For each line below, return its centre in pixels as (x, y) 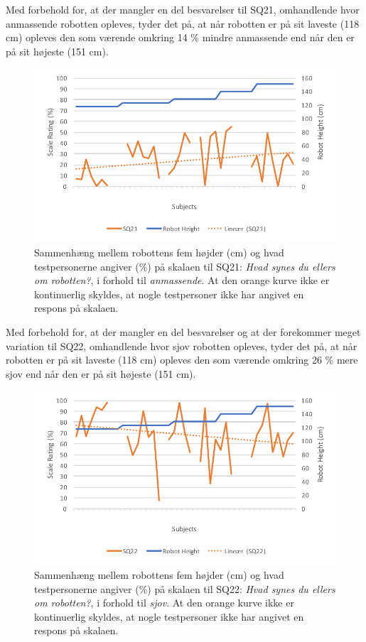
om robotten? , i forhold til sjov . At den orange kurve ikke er (164, 603)
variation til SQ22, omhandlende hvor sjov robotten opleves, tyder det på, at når (182, 346)
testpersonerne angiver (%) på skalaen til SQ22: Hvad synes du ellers (185, 588)
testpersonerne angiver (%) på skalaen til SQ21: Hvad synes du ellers (185, 266)
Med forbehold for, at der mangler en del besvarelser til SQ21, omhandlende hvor (183, 9)
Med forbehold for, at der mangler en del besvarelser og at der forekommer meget (183, 331)
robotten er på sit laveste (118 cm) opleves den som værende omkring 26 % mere (182, 360)
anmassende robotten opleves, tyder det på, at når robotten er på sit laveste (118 (183, 23)
